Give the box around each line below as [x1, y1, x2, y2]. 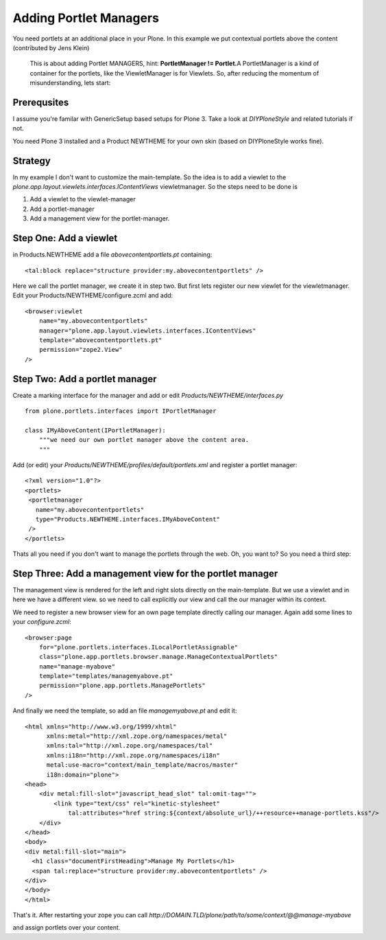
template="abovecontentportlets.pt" [38, 336, 162, 344]
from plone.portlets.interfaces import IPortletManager [25, 407, 217, 415]
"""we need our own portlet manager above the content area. [38, 436, 250, 444]
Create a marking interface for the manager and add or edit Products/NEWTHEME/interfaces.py [12, 391, 284, 399]
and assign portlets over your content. [12, 924, 121, 932]
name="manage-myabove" [38, 662, 116, 670]
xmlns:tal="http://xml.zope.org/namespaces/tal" [46, 742, 213, 750]
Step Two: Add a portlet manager [12, 373, 157, 385]
